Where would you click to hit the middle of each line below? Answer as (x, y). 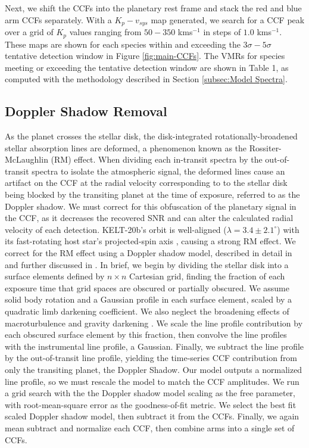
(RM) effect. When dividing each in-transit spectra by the (157, 159)
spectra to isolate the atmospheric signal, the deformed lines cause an (158, 171)
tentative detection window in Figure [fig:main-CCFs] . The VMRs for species (145, 56)
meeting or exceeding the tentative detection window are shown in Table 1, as (147, 67)
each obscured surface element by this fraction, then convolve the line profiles (146, 335)
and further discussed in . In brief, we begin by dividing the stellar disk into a (147, 264)
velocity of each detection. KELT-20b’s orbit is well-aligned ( (116, 229)
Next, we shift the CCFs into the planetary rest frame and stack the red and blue (153, 8)
